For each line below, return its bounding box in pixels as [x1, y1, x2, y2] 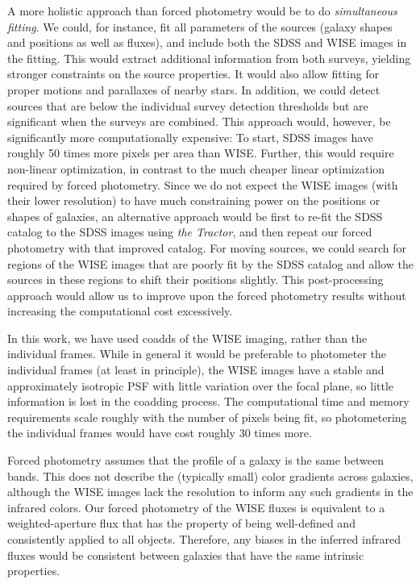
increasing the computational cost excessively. [7, 302, 233, 319]
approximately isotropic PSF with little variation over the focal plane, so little [7, 377, 394, 394]
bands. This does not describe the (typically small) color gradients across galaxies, [7, 467, 414, 484]
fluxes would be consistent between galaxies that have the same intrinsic [7, 546, 364, 563]
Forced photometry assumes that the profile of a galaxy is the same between [7, 452, 384, 469]
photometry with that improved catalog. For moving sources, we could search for [7, 239, 406, 256]
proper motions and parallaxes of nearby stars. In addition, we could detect [7, 81, 380, 98]
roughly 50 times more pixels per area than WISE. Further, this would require [7, 144, 394, 161]
